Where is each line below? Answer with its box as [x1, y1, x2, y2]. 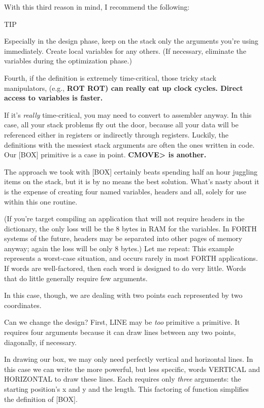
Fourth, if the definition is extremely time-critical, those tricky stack [4, 72, 217, 83]
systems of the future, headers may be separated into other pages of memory [4, 233, 243, 244]
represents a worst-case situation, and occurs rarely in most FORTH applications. [4, 253, 258, 263]
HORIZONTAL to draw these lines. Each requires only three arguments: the [4, 373, 241, 384]
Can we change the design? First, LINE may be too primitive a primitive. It [4, 317, 240, 327]
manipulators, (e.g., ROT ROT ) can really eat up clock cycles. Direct [4, 82, 243, 93]
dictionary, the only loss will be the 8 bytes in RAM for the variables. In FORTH [4, 223, 257, 233]
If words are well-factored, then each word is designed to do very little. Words [4, 263, 246, 274]
